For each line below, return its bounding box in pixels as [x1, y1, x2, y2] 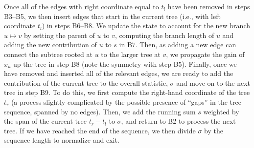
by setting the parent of [23, 30, 95, 40]
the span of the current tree [4, 116, 87, 126]
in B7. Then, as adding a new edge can [119, 39, 236, 50]
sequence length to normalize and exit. [4, 135, 119, 145]
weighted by [203, 106, 239, 116]
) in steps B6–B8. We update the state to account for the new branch [42, 20, 250, 31]
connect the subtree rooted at [4, 49, 92, 59]
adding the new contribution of [4, 39, 97, 50]
